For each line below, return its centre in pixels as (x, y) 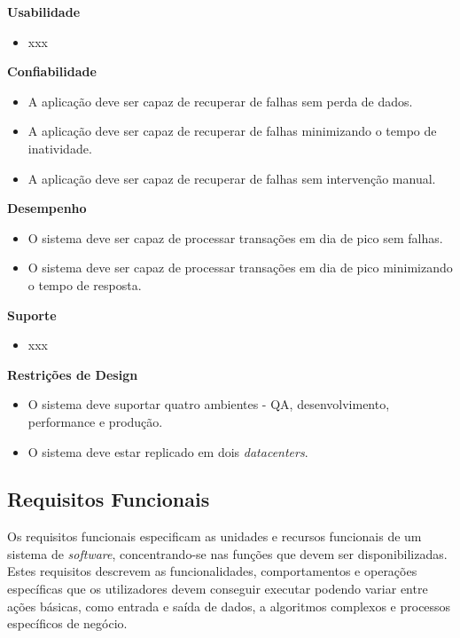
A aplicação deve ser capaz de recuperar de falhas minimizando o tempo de (232, 131)
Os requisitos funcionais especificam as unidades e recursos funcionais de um (214, 536)
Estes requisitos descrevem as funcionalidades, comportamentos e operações (212, 571)
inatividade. (60, 148)
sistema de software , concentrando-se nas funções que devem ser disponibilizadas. (227, 553)
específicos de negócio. (67, 623)
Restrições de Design (73, 374)
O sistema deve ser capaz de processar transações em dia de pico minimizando (240, 268)
